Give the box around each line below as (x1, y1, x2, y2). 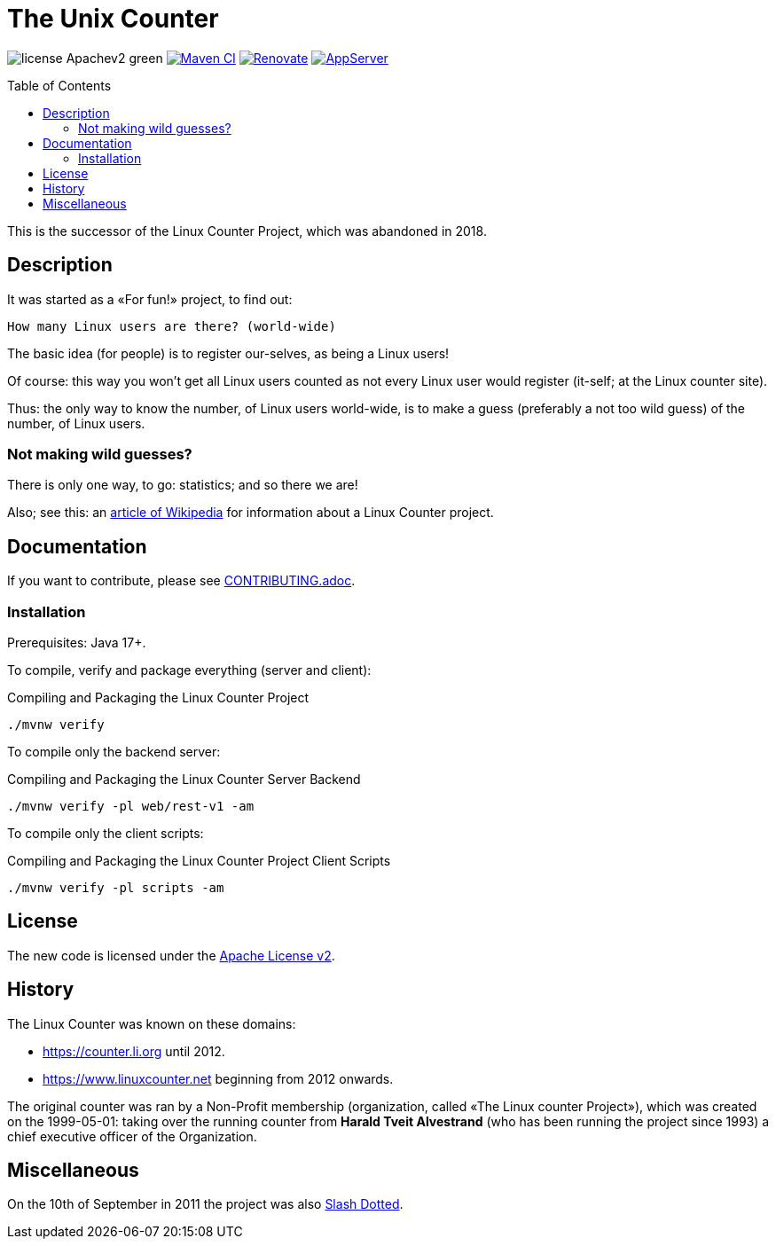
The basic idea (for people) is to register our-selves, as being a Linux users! (7, 345, 450, 361)
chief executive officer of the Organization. (7, 1128, 257, 1144)
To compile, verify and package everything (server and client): (7, 662, 372, 678)
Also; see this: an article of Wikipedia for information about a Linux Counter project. (7, 505, 494, 521)
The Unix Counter (7, 4, 219, 34)
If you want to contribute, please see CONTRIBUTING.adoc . (7, 573, 356, 589)
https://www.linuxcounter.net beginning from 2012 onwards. (43, 1070, 394, 1086)
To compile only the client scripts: (7, 825, 204, 841)
